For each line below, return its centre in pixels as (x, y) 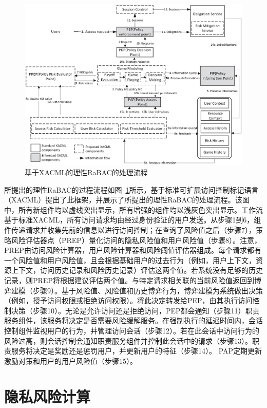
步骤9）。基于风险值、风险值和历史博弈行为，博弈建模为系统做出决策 (148, 290)
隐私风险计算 (47, 396)
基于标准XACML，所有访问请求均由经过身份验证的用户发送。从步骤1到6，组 (133, 220)
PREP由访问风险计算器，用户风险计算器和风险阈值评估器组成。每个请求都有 (133, 250)
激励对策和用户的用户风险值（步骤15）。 (71, 360)
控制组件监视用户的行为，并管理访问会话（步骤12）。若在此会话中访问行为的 (132, 330)
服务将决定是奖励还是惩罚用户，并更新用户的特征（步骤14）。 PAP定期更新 (137, 351)
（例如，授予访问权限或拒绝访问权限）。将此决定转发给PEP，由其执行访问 (128, 300)
